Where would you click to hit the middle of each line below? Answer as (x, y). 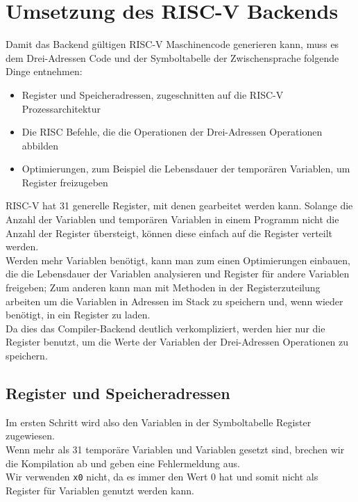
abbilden (40, 145)
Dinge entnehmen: (44, 71)
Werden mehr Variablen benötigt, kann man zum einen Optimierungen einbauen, (178, 260)
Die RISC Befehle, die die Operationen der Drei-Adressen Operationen (172, 132)
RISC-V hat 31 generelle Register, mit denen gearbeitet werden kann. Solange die (179, 205)
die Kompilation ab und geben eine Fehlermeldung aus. (123, 463)
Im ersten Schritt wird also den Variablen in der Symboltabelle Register (159, 422)
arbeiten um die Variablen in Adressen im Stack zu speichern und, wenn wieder (174, 301)
